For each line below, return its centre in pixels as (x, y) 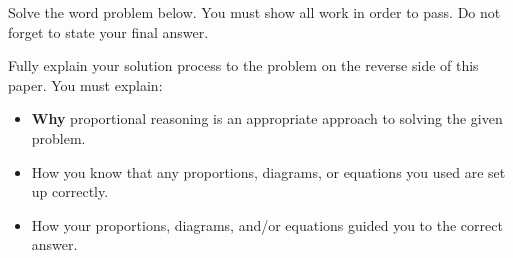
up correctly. (70, 191)
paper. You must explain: (85, 84)
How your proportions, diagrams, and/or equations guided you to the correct (267, 224)
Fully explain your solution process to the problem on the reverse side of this (243, 65)
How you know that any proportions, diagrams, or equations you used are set (268, 171)
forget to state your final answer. (108, 31)
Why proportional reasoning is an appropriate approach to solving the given (267, 118)
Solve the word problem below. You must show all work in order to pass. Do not (254, 12)
